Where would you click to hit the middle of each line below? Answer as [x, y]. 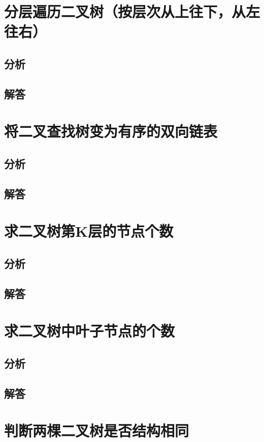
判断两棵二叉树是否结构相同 [97, 431]
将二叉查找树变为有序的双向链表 [111, 131]
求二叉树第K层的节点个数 [89, 231]
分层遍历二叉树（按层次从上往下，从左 [132, 11]
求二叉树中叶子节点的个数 [90, 331]
